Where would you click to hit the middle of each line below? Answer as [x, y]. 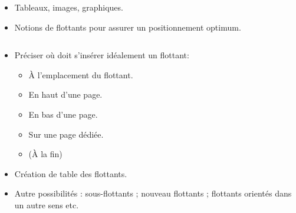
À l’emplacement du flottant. [81, 74]
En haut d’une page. [65, 94]
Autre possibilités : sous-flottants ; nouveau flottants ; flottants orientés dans [153, 193]
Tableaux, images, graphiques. [69, 7]
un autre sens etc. [47, 204]
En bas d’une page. [63, 114]
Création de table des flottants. [71, 173]
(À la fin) [45, 154]
